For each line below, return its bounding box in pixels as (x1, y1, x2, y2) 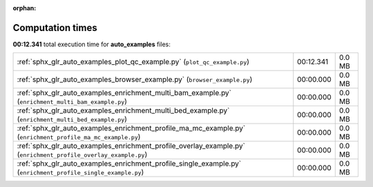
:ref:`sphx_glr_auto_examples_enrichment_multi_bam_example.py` (17, 88, 231, 98)
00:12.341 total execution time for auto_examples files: (12, 40, 171, 48)
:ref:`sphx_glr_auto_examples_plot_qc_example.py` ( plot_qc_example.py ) (17, 57, 250, 67)
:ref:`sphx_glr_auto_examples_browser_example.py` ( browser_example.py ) (17, 75, 253, 84)
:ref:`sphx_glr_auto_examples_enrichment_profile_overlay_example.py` (17, 141, 245, 151)
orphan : (12, 4, 37, 12)
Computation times (12, 21, 97, 34)
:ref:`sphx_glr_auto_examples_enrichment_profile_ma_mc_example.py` (17, 124, 246, 133)
